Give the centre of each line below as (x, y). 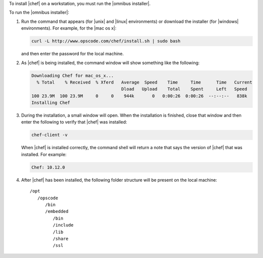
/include (63, 225)
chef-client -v (49, 135)
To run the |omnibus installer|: (39, 13)
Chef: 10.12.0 (48, 167)
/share (61, 239)
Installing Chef (51, 103)
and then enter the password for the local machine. (73, 54)
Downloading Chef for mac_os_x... (73, 76)
